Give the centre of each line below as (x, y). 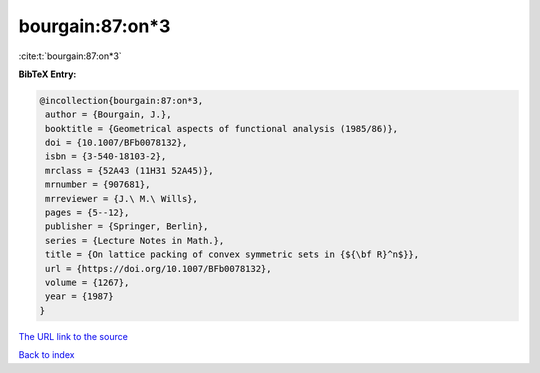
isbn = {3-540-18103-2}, (106, 156)
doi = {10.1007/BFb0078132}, (116, 143)
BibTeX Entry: (47, 74)
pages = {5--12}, (87, 213)
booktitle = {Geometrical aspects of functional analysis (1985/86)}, (222, 128)
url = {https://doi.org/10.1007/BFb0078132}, (158, 268)
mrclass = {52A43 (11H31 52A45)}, (129, 170)
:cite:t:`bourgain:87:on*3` (70, 56)
